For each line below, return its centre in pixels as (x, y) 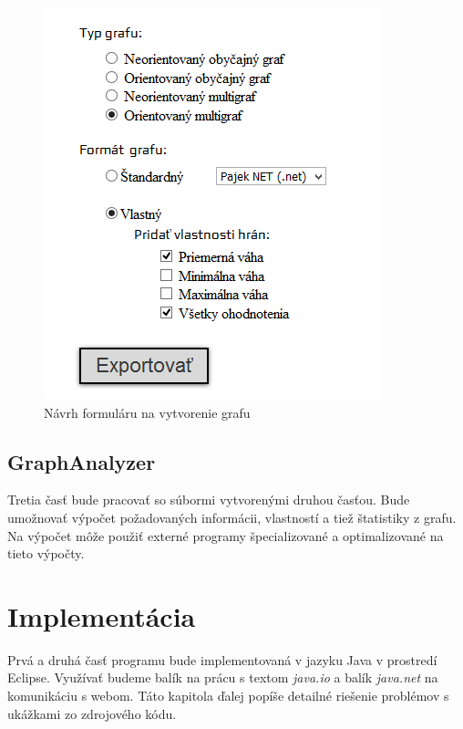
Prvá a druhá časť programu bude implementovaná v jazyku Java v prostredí (222, 659)
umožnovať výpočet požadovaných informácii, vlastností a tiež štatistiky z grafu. (232, 517)
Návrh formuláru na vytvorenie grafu (147, 412)
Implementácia (102, 615)
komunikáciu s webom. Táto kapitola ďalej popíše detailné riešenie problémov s (228, 696)
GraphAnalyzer (82, 461)
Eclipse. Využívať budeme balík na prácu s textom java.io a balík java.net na (223, 677)
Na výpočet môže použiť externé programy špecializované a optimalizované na (226, 535)
